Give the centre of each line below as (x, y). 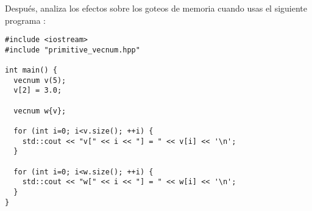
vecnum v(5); (40, 80)
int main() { (31, 70)
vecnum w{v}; (40, 111)
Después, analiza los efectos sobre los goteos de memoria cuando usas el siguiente (156, 8)
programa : (25, 20)
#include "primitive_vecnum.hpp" (73, 50)
